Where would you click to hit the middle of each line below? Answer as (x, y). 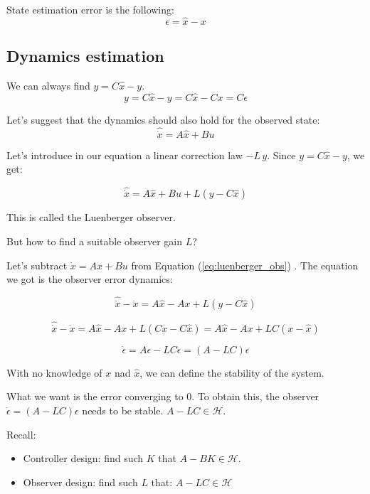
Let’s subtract (37, 265)
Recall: (21, 434)
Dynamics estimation (85, 56)
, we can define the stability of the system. (232, 372)
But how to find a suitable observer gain (94, 241)
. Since (281, 155)
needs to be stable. (123, 410)
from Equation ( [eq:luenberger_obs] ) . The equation (245, 265)
